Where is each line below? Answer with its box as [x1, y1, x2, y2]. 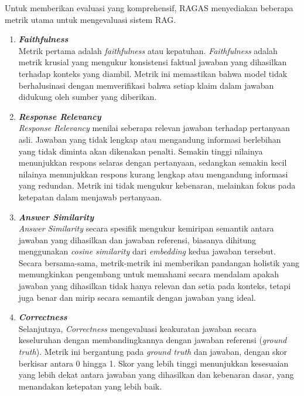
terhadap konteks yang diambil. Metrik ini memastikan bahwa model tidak [18, 67, 288, 79]
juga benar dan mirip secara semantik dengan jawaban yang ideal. [18, 291, 256, 303]
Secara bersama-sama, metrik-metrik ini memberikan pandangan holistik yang [18, 256, 299, 269]
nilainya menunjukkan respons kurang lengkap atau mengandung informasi [18, 167, 288, 180]
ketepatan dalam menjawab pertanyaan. [18, 190, 162, 203]
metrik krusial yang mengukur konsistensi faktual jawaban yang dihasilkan [18, 56, 287, 68]
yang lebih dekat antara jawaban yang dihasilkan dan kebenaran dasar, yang [18, 368, 294, 381]
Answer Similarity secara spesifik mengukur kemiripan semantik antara [18, 222, 274, 234]
